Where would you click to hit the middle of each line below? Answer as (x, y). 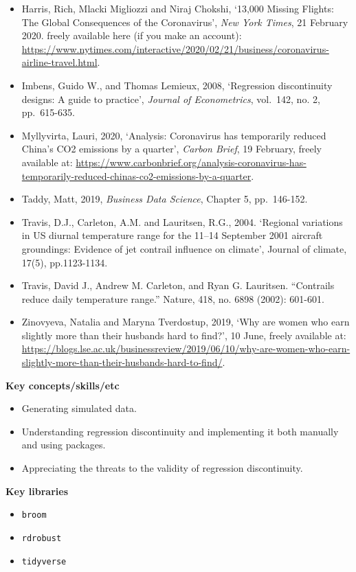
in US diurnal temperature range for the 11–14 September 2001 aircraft (172, 235)
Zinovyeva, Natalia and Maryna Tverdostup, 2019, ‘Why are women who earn (186, 322)
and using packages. (64, 445)
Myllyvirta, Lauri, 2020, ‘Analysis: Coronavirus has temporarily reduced (174, 135)
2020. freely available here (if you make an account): (132, 35)
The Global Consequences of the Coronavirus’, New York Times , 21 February (185, 22)
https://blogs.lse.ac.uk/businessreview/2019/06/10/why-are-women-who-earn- (186, 348)
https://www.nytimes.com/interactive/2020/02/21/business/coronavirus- (175, 48)
